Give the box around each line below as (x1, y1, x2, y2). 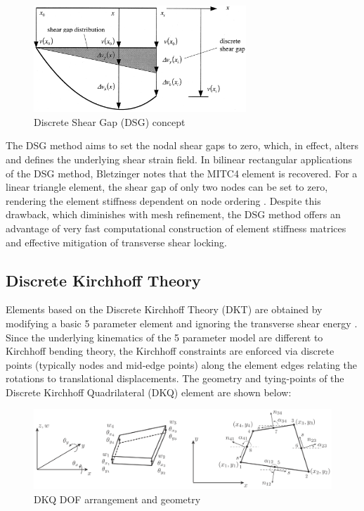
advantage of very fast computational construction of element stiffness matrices (6, 220, 346, 235)
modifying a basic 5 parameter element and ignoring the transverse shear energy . (6, 315, 358, 330)
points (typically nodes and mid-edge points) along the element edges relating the (6, 357, 358, 372)
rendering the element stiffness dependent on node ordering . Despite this (6, 193, 321, 208)
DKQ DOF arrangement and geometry (34, 491, 201, 506)
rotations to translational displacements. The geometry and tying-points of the (6, 371, 344, 386)
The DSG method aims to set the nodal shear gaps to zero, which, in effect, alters (6, 138, 359, 153)
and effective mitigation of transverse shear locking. (6, 234, 227, 249)
